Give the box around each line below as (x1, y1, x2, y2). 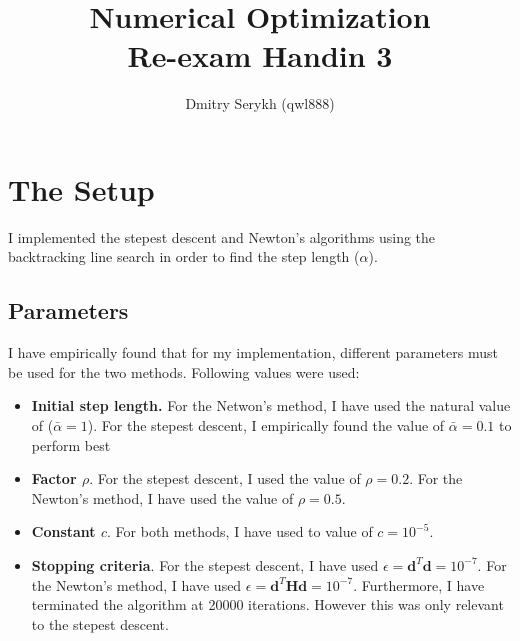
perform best (31, 434, 111, 455)
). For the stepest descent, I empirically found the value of (87, 415, 445, 436)
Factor (31, 468, 77, 489)
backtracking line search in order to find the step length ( (8, 246, 360, 267)
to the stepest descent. (31, 613, 169, 634)
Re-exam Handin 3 (127, 35, 393, 76)
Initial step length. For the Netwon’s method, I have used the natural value (31, 395, 511, 416)
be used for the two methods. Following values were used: (8, 361, 360, 382)
